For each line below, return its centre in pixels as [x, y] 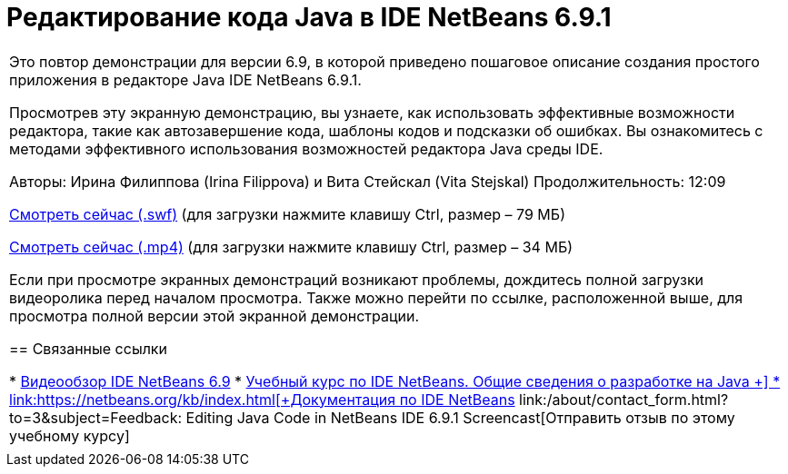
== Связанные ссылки [88, 348]
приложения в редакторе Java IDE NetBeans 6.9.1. [185, 79]
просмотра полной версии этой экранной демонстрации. [214, 316]
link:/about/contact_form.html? [624, 399]
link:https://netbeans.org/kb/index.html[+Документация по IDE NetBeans [262, 399]
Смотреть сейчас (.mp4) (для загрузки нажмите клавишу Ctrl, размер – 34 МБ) [291, 247]
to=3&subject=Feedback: [96, 417]
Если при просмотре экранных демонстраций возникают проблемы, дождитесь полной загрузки [357, 279]
